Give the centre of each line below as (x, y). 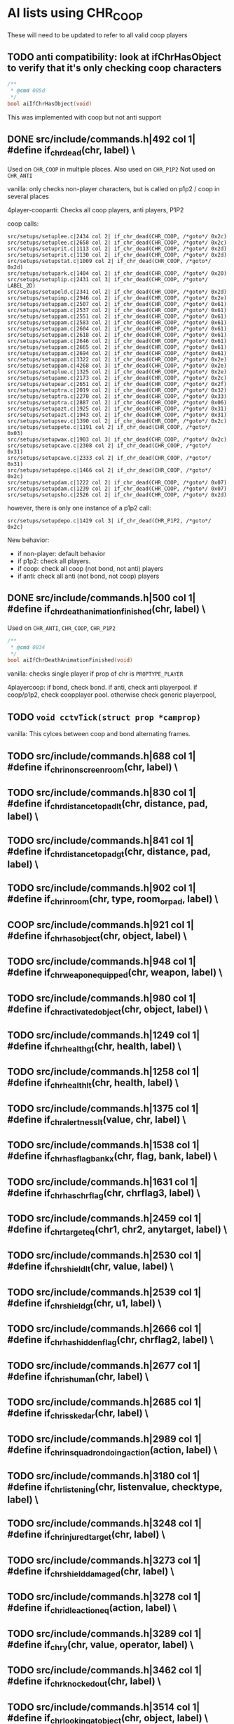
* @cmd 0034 (28, 647)
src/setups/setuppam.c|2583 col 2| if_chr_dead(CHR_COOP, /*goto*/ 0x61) (117, 322)
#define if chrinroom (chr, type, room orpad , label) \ (113, 900)
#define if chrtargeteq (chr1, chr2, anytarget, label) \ (117, 1230)
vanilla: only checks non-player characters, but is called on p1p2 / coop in (113, 188)
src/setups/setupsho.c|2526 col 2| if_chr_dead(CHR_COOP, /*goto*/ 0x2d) (117, 495)
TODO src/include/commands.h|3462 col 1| (105, 1670)
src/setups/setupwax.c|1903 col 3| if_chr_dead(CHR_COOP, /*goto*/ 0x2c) (117, 439)
